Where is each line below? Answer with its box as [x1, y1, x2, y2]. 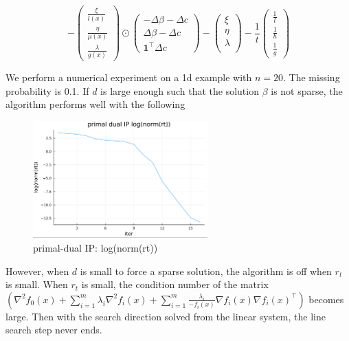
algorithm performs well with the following [5, 97, 185, 111]
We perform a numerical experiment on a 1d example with [5, 70, 252, 85]
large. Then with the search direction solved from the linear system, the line [5, 309, 326, 323]
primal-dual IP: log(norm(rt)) [33, 241, 158, 255]
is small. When [5, 277, 68, 291]
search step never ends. [5, 322, 102, 337]
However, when [5, 263, 69, 278]
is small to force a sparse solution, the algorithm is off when [80, 263, 332, 278]
